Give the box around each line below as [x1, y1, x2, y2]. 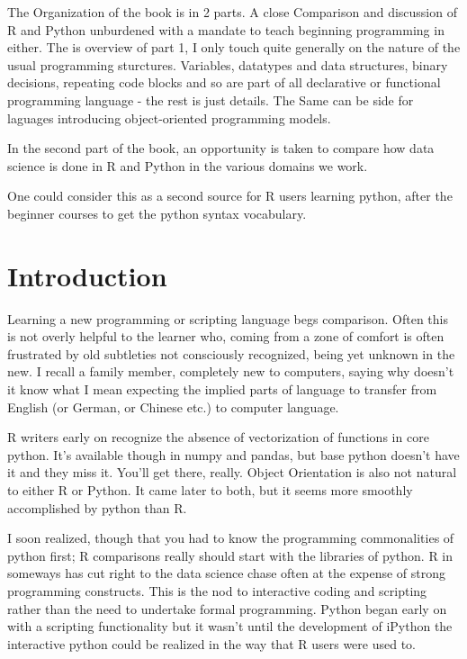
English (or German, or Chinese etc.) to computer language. [7, 397, 339, 416]
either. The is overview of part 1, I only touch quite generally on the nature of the [7, 38, 461, 57]
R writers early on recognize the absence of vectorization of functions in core [7, 428, 429, 447]
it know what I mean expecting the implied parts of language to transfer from [7, 380, 437, 399]
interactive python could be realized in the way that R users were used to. [7, 634, 416, 653]
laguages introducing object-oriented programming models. [7, 108, 331, 127]
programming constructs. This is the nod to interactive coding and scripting [7, 581, 427, 600]
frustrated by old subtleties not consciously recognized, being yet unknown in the [7, 344, 455, 363]
